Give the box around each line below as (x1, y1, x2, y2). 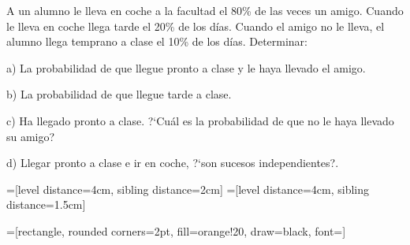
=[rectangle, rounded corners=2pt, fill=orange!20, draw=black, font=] (6, 222, 346, 239)
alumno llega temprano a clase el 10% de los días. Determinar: (6, 33, 308, 50)
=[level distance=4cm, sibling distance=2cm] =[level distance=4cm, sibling (6, 180, 370, 197)
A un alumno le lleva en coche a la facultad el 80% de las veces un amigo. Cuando (6, 2, 404, 18)
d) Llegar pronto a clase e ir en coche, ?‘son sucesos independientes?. (6, 154, 339, 171)
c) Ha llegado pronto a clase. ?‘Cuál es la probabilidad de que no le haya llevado (6, 112, 394, 128)
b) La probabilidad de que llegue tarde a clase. (6, 86, 232, 102)
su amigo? (6, 128, 55, 144)
